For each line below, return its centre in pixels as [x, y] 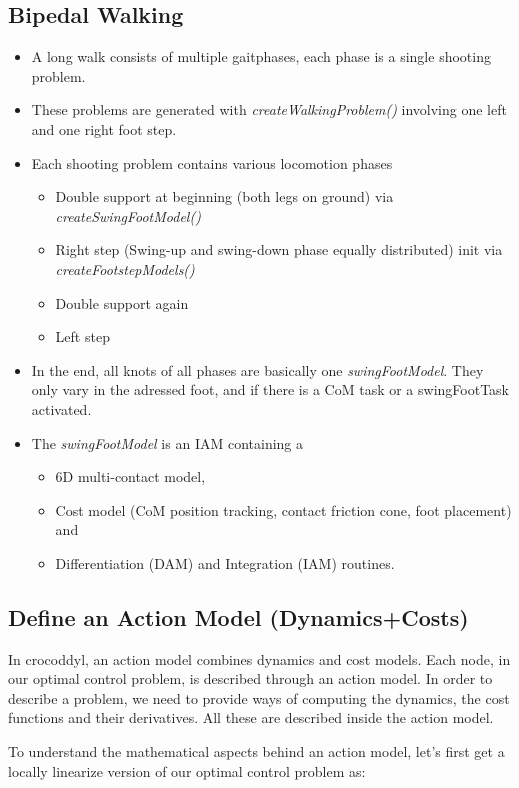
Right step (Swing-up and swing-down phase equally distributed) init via [279, 249]
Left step [82, 336]
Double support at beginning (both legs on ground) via [224, 196]
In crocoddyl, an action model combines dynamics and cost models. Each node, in [259, 658]
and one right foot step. [104, 128]
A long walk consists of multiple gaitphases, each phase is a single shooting [261, 56]
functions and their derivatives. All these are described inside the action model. [251, 717]
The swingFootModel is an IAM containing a [167, 442]
